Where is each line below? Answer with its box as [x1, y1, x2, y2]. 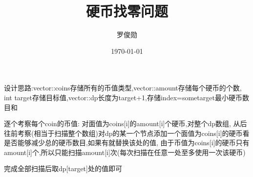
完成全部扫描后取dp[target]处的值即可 [4, 163, 122, 174]
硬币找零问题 [85, 1, 168, 21]
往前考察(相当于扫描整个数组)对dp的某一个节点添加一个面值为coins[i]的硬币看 [4, 128, 250, 138]
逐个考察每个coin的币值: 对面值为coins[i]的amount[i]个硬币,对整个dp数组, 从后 [4, 118, 247, 129]
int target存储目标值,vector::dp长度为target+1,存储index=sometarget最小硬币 [4, 92, 242, 102]
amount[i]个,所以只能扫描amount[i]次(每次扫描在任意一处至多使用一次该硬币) [4, 147, 246, 157]
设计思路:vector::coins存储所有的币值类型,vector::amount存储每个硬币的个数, [4, 83, 242, 93]
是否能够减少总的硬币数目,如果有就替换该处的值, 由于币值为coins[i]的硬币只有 [4, 137, 250, 148]
